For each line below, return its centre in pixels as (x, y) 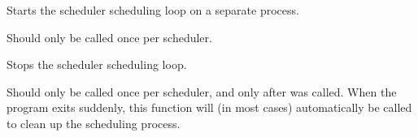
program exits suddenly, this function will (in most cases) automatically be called (209, 107)
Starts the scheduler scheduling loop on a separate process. (153, 10)
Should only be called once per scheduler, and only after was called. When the (202, 91)
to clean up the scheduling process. (94, 123)
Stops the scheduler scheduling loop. (97, 64)
